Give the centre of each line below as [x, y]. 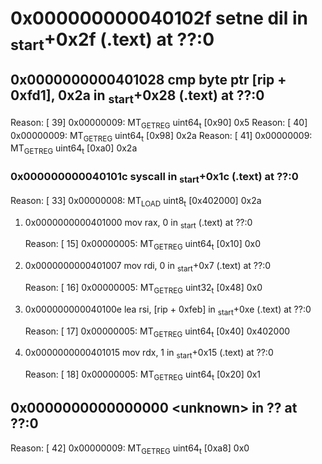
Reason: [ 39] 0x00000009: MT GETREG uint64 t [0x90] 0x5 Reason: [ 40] [159, 123]
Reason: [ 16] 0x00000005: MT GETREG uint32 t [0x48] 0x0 [143, 288]
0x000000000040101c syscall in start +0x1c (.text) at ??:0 [154, 178]
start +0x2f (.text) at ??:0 [112, 41]
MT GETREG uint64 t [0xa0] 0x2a [74, 149]
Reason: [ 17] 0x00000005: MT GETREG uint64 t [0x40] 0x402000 [157, 332]
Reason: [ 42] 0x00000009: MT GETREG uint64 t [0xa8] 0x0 [130, 449]
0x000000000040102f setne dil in [159, 18]
